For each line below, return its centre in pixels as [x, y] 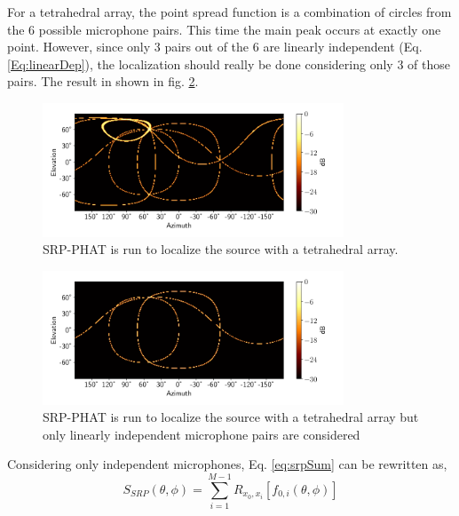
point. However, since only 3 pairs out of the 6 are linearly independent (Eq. [215, 47]
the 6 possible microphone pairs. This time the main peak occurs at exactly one [224, 29]
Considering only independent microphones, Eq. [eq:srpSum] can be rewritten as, [227, 464]
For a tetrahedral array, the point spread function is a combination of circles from [229, 12]
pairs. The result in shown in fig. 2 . [103, 81]
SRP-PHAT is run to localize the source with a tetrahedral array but [231, 417]
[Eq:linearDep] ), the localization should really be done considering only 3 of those [229, 64]
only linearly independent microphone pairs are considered [202, 434]
